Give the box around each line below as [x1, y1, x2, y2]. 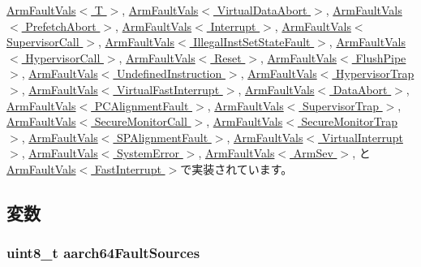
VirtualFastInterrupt [117, 80, 220, 97]
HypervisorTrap [336, 65, 415, 82]
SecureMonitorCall [94, 113, 187, 130]
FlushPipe [355, 49, 406, 66]
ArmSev [293, 144, 333, 161]
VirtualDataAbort [217, 2, 307, 18]
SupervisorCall [6, 33, 79, 50]
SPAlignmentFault [117, 128, 208, 145]
